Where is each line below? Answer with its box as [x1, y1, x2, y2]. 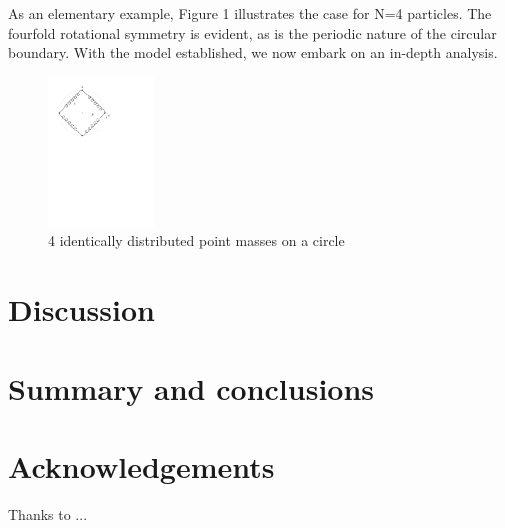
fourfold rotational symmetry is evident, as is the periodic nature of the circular [8, 22, 497, 43]
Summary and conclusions [8, 367, 375, 408]
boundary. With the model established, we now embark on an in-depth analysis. [8, 42, 498, 63]
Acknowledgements [8, 445, 275, 486]
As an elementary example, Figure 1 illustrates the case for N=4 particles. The [8, 3, 492, 23]
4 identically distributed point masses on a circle [48, 230, 345, 251]
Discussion [8, 289, 155, 330]
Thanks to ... [8, 503, 88, 524]
